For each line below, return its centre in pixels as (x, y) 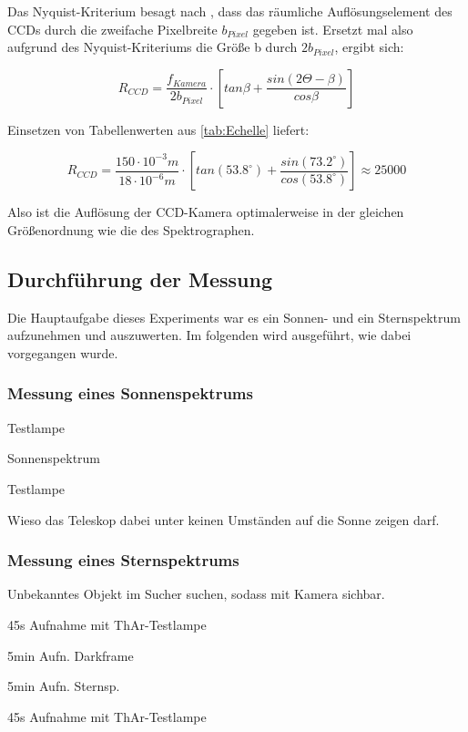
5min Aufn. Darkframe (71, 655)
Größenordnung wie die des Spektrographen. (131, 229)
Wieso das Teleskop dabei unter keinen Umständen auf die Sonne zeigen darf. (224, 519)
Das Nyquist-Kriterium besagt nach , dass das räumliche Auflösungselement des (230, 11)
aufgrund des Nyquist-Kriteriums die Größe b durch (153, 47)
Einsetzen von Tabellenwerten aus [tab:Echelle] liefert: (158, 129)
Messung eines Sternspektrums (123, 560)
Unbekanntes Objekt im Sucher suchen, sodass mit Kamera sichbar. (196, 594)
